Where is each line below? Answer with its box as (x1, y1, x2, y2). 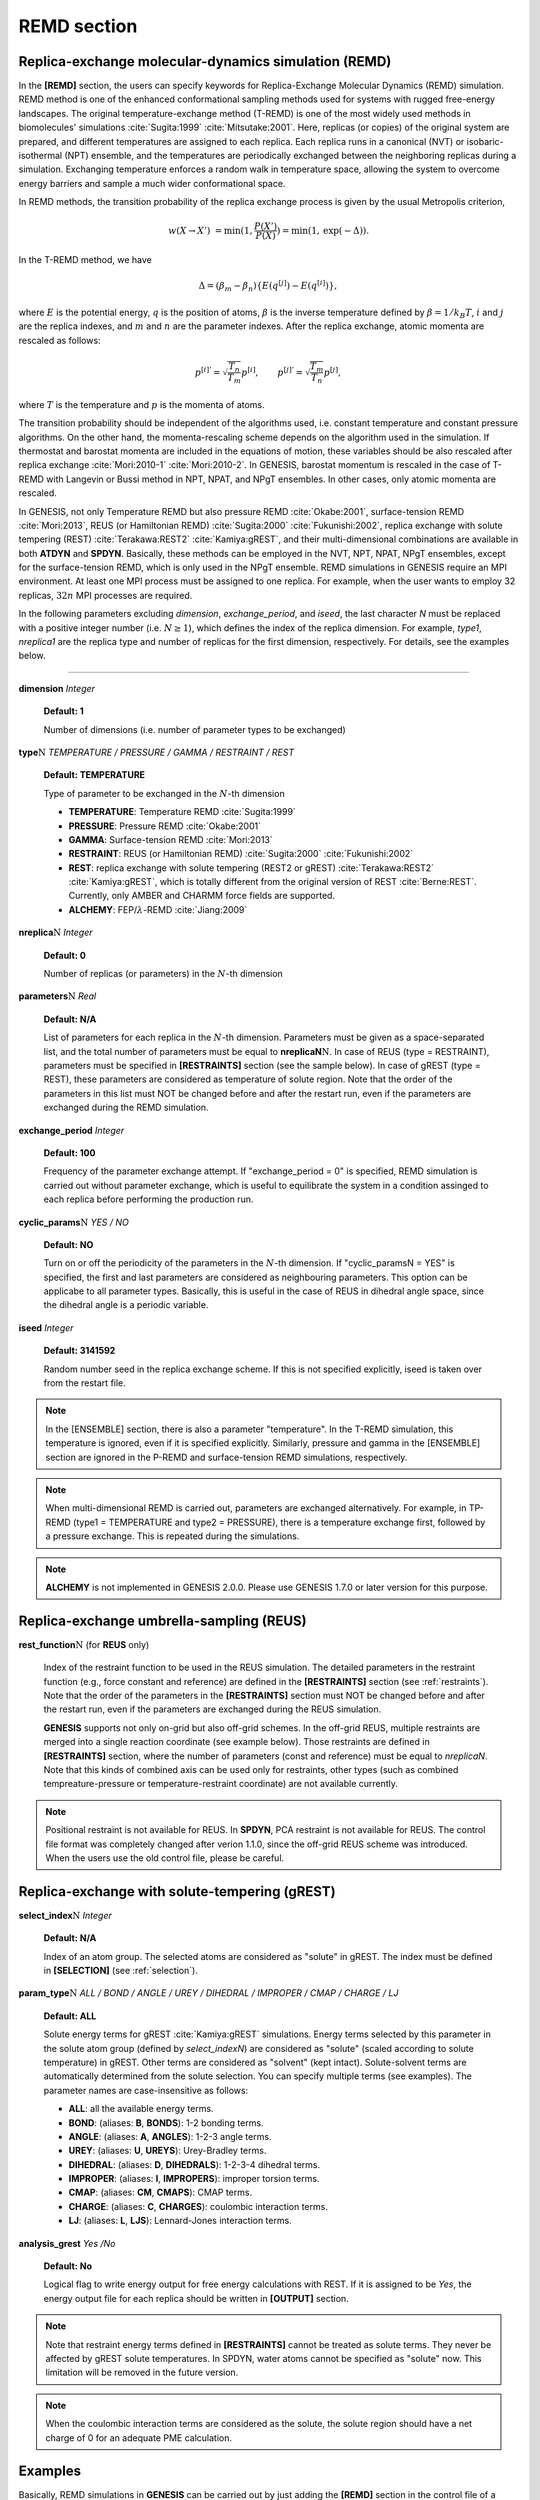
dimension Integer (18, 682, 95, 694)
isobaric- (466, 135, 504, 147)
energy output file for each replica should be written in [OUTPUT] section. (43, 2292, 349, 2304)
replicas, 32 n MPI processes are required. (18, 589, 193, 601)
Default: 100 (43, 1146, 96, 1159)
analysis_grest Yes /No (18, 2237, 116, 2249)
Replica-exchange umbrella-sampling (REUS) (18, 1612, 307, 1629)
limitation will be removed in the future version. (45, 2366, 239, 2379)
